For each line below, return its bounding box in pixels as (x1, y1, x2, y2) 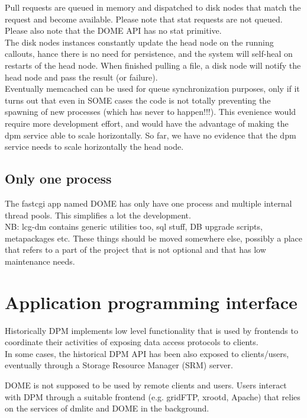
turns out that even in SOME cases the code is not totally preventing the (5, 94, 271, 106)
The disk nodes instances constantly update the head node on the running (5, 36, 274, 48)
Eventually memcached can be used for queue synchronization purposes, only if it (5, 82, 300, 95)
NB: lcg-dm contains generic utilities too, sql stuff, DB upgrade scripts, (5, 220, 263, 233)
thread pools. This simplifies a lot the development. (5, 208, 191, 221)
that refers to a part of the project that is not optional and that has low (5, 243, 266, 256)
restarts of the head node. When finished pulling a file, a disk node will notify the (5, 59, 301, 71)
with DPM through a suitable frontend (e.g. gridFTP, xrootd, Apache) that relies (5, 390, 300, 403)
